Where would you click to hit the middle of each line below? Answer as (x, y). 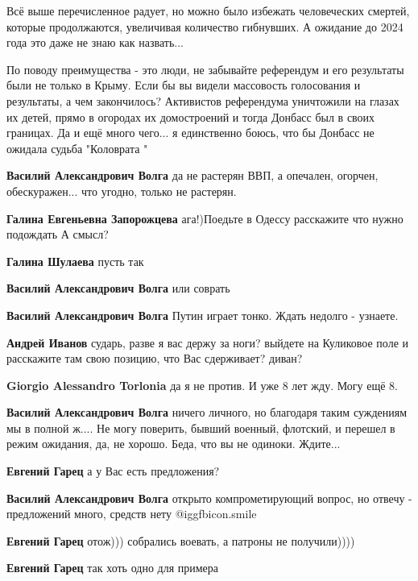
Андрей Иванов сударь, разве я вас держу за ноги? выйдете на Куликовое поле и (208, 342)
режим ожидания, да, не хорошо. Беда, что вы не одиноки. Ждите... (174, 444)
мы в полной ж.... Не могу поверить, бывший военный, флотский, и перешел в (201, 427)
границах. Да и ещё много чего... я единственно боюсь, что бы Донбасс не (190, 133)
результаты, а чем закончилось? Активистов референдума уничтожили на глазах (203, 100)
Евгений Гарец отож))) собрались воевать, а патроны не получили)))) (181, 540)
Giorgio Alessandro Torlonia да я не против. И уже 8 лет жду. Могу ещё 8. (202, 385)
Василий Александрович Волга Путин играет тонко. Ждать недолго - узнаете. (203, 315)
